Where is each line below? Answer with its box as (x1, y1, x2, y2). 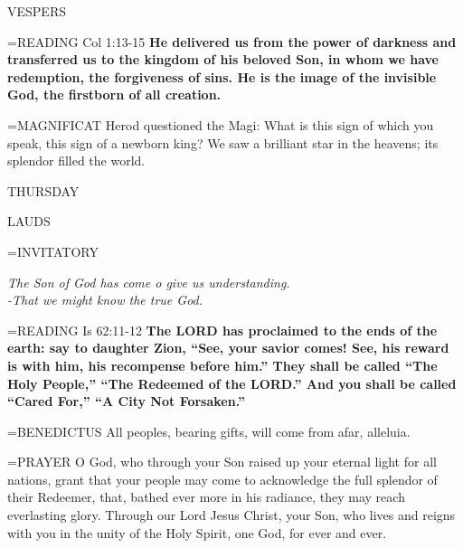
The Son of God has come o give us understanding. (7, 272, 290, 291)
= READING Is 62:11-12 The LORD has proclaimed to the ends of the (7, 320, 438, 339)
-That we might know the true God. (7, 290, 203, 309)
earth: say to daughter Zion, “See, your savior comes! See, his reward (7, 338, 449, 357)
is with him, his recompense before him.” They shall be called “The (7, 355, 438, 374)
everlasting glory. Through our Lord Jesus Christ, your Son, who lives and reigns (7, 505, 456, 524)
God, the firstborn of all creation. (7, 85, 222, 104)
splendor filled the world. (7, 151, 146, 170)
